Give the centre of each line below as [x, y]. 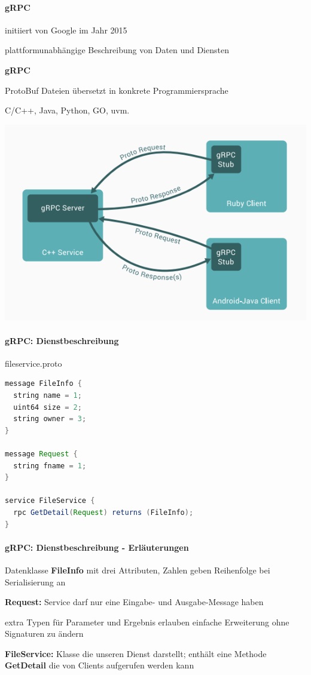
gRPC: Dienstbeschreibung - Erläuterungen [97, 547]
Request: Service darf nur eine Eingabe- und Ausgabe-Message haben [134, 602]
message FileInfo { [43, 384]
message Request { [41, 454]
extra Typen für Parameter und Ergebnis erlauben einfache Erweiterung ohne [147, 622]
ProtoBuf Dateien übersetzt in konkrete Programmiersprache [117, 90]
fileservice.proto [33, 363]
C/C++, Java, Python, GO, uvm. [67, 110]
